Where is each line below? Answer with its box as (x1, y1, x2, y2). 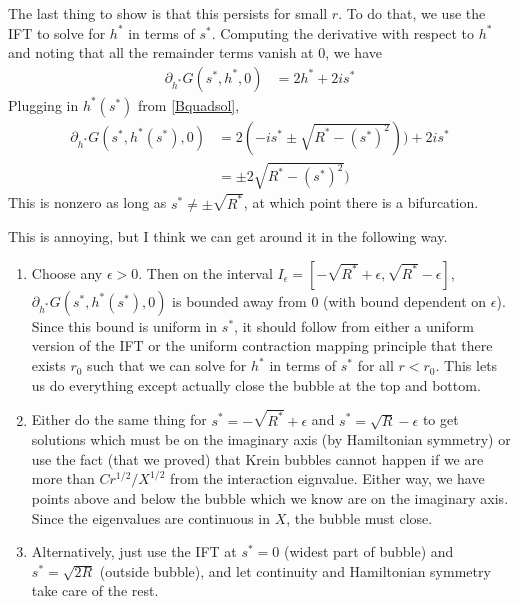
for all (357, 355, 394, 376)
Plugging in (8, 94, 79, 115)
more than (31, 468, 95, 489)
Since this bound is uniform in (31, 315, 218, 336)
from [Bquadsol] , (138, 94, 240, 115)
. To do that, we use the (338, 3, 486, 23)
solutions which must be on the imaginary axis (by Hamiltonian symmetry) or (31, 429, 511, 450)
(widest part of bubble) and (283, 541, 454, 562)
